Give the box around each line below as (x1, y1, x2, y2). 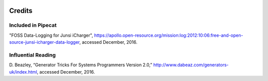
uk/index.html (9, 69, 37, 75)
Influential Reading (9, 51, 56, 58)
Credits (9, 6, 33, 15)
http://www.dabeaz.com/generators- (153, 62, 229, 68)
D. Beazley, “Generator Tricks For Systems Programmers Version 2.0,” (9, 62, 152, 68)
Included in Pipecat (9, 22, 57, 29)
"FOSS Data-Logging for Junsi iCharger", (9, 32, 93, 38)
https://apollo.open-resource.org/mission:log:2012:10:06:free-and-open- (94, 32, 243, 38)
